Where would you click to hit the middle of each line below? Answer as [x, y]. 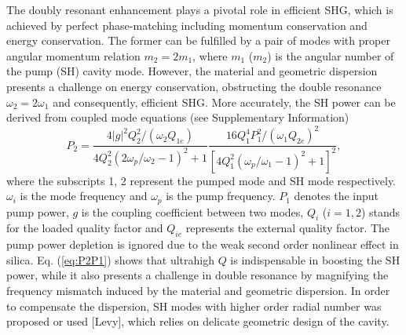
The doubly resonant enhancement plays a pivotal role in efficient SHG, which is [200, 9]
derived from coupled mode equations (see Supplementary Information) [178, 117]
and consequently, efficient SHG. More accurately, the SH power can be [224, 102]
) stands [380, 211]
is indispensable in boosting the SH [315, 259]
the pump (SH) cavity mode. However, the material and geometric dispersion [192, 71]
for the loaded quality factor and [85, 228]
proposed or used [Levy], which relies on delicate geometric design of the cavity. [198, 321]
